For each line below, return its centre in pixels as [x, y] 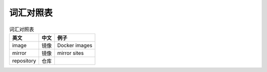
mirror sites [70, 53]
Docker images [75, 45]
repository [24, 61]
